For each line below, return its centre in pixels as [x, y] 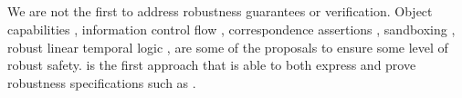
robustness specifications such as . [102, 82]
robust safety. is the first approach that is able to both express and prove [212, 65]
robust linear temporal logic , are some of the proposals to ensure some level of [228, 47]
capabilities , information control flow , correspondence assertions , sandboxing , [231, 29]
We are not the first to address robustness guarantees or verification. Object [220, 11]
